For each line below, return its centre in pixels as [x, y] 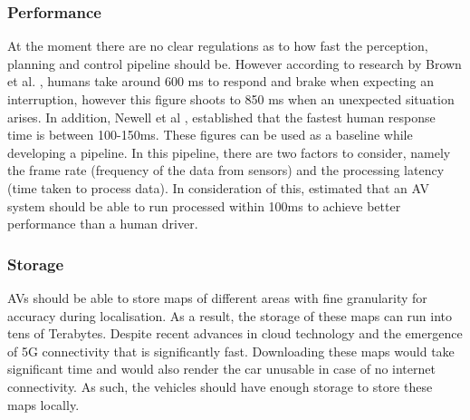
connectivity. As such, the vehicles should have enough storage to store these [220, 386]
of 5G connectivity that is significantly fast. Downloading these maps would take [231, 351]
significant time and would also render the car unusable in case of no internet [221, 369]
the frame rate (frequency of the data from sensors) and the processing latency [226, 170]
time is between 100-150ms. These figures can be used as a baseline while [210, 135]
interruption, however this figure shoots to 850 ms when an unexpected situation [231, 99]
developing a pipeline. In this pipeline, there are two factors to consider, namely [229, 152]
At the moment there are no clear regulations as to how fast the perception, [218, 46]
